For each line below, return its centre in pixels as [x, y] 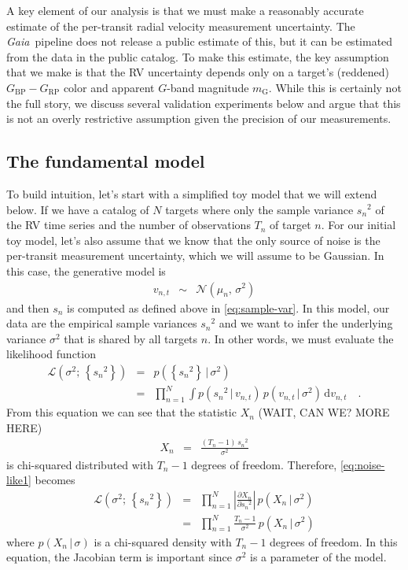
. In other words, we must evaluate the [301, 338]
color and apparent [109, 87]
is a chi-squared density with [163, 541]
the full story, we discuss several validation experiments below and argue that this [204, 103]
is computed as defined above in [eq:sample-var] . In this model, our [228, 307]
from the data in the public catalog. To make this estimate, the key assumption [198, 56]
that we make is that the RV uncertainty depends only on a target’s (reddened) [198, 72]
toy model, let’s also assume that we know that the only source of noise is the [193, 240]
